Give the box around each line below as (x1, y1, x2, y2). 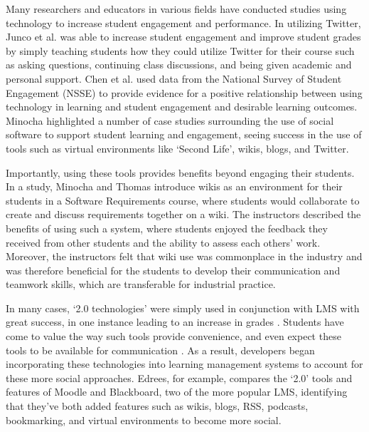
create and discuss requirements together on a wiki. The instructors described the (6, 207, 361, 222)
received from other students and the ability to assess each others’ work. (6, 235, 321, 250)
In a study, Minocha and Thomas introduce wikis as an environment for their (6, 179, 343, 194)
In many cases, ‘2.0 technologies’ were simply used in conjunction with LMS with (6, 300, 360, 315)
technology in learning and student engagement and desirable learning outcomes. (6, 99, 358, 114)
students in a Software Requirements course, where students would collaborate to (6, 192, 360, 207)
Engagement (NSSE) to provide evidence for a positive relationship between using (6, 85, 363, 100)
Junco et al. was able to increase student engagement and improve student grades (6, 29, 361, 44)
